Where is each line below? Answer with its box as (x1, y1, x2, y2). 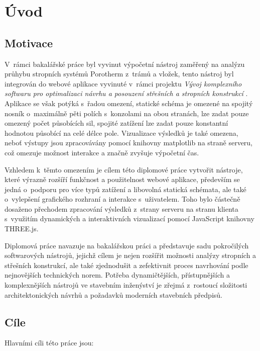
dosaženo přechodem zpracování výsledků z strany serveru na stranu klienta (5, 203, 238, 214)
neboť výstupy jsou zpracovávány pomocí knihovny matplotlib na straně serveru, (5, 137, 253, 148)
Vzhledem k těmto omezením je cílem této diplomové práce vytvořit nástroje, (5, 164, 243, 174)
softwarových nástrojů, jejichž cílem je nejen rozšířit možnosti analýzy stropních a (5, 250, 256, 260)
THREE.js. (5, 223, 39, 234)
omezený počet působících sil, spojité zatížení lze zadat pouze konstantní (5, 118, 228, 128)
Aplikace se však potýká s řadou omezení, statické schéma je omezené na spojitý (5, 98, 253, 108)
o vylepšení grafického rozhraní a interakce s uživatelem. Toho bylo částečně (5, 194, 240, 204)
